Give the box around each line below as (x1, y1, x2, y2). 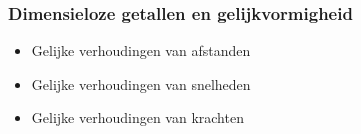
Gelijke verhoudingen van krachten (31, 107, 244, 128)
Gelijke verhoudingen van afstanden (31, 40, 251, 61)
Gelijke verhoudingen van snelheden (31, 73, 251, 94)
